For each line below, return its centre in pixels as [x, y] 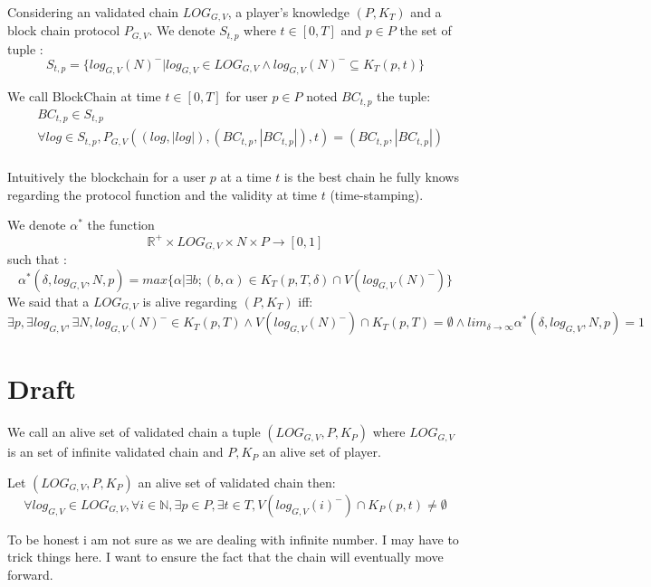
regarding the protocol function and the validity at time [162, 194]
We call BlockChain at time [84, 96]
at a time [246, 177]
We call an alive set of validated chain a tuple [134, 432]
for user [247, 96]
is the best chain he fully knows [371, 177]
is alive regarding [190, 301]
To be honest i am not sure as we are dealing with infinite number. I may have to [233, 539]
